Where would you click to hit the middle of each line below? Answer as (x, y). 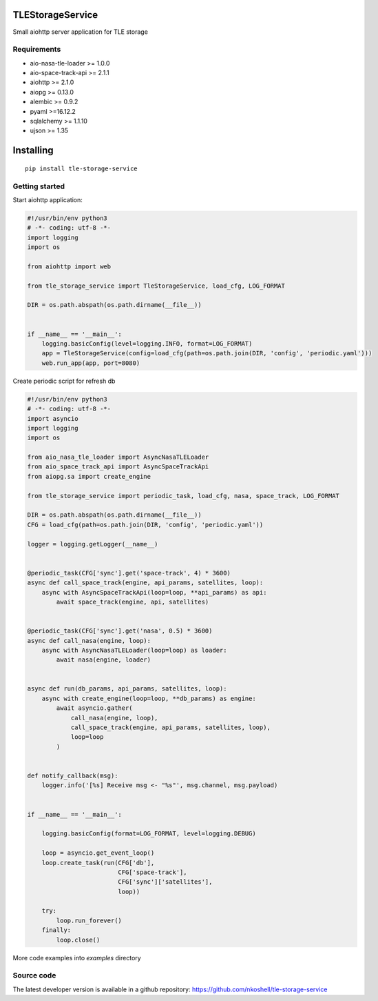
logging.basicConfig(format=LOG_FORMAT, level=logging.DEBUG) (149, 834)
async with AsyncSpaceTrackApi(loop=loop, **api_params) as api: (154, 592)
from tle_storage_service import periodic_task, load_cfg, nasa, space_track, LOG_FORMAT (183, 496)
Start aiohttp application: (48, 199)
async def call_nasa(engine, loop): (89, 641)
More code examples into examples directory (77, 958)
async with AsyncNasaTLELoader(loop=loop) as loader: (134, 650)
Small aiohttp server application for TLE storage (80, 32)
